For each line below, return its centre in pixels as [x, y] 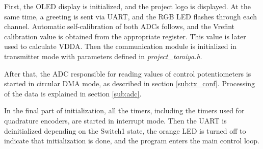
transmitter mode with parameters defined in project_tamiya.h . [103, 56]
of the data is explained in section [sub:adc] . [73, 93]
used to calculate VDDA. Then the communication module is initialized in [120, 46]
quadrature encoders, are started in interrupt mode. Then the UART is [115, 120]
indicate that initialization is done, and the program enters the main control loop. [132, 141]
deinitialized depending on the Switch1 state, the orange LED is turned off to [125, 130]
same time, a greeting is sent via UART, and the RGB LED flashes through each [130, 16]
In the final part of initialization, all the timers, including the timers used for [124, 110]
